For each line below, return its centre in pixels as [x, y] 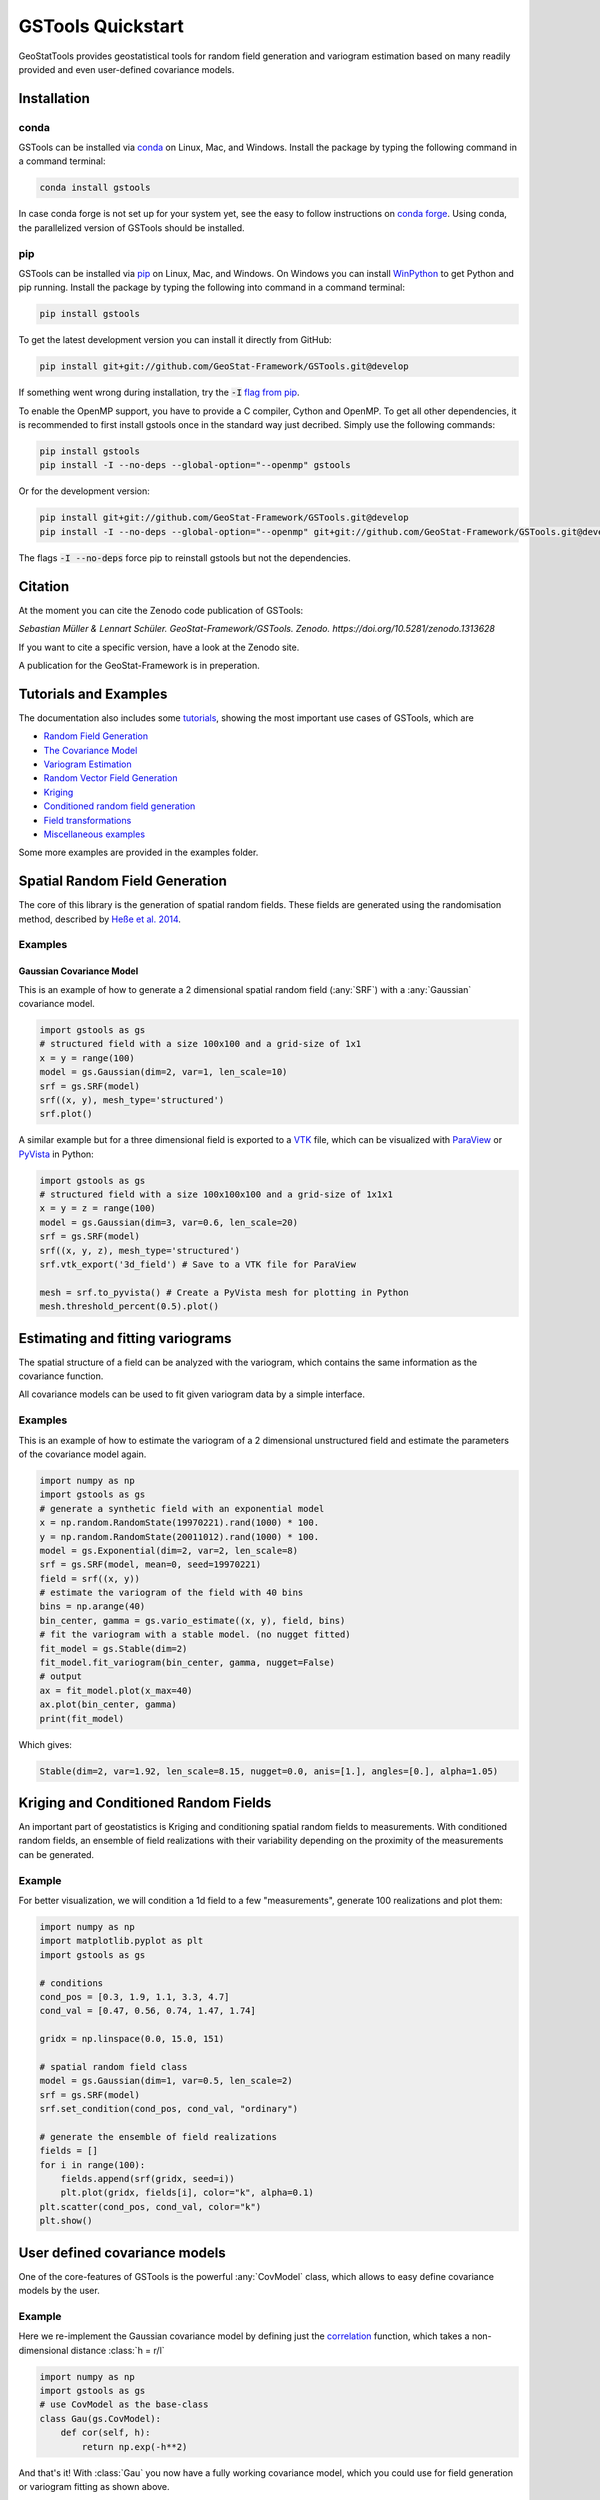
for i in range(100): [92, 2164]
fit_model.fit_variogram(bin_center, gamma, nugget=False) [187, 1663]
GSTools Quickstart [101, 26]
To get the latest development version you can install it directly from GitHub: [175, 340]
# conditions [71, 1983]
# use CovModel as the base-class [124, 2404]
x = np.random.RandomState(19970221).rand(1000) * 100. [179, 1523]
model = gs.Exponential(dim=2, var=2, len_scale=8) [169, 1550]
